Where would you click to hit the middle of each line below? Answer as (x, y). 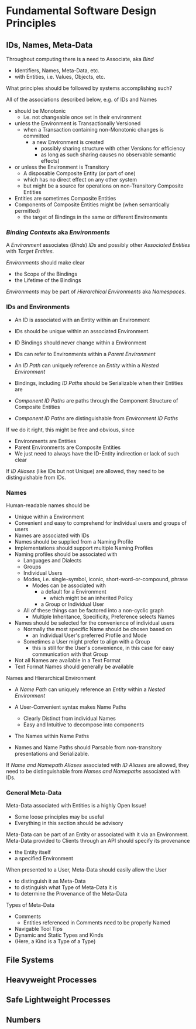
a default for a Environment (73, 591)
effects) (50, 161)
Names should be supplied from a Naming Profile (74, 541)
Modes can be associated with (69, 585)
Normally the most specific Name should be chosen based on (98, 629)
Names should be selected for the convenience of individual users (94, 623)
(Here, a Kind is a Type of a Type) (55, 941)
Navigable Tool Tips (39, 929)
